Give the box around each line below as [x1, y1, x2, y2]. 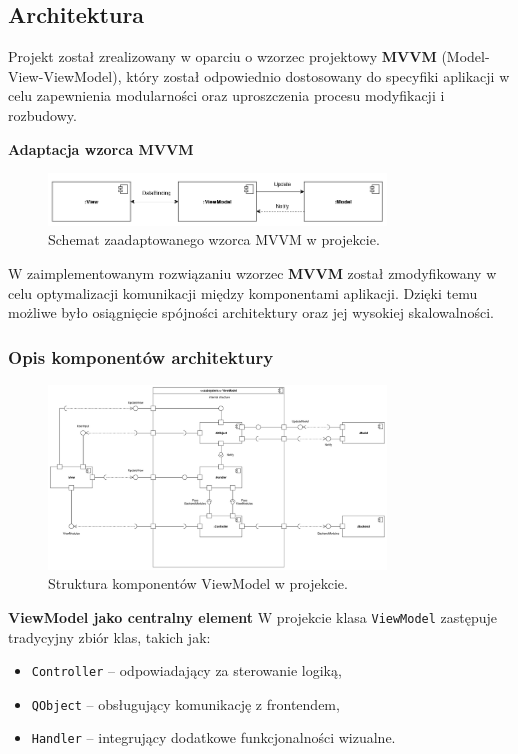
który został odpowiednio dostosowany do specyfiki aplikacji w [126, 65, 510, 86]
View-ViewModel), [8, 65, 122, 86]
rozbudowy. [8, 104, 77, 125]
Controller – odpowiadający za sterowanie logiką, [31, 660, 342, 681]
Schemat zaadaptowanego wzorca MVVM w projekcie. [48, 229, 380, 250]
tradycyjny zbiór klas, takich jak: [8, 626, 211, 647]
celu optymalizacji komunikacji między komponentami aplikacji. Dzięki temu [8, 282, 478, 303]
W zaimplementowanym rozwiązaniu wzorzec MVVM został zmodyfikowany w [8, 262, 497, 283]
